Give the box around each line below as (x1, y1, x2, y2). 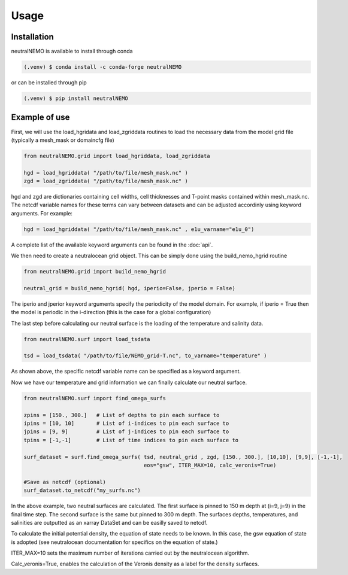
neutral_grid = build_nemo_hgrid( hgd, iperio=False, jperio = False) (23, 285, 236, 291)
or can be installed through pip (11, 79, 87, 86)
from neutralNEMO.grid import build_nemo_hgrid (23, 268, 166, 275)
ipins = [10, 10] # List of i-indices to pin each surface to (23, 420, 229, 427)
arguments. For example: (11, 209, 73, 217)
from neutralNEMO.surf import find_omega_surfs (23, 395, 166, 401)
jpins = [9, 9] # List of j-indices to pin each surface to (23, 428, 229, 435)
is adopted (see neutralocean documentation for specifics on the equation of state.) (11, 539, 218, 546)
